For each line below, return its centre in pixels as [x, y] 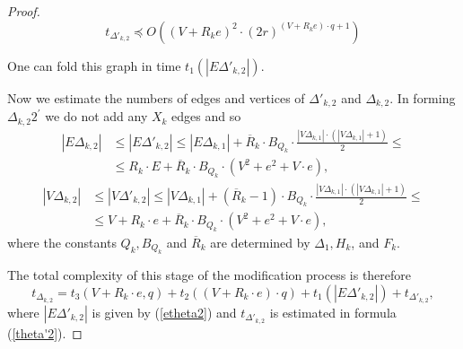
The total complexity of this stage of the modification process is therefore [210, 275]
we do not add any [96, 116]
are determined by [260, 242]
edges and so [206, 116]
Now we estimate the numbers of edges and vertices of [156, 97]
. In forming [423, 97]
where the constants [62, 242]
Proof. [24, 11]
